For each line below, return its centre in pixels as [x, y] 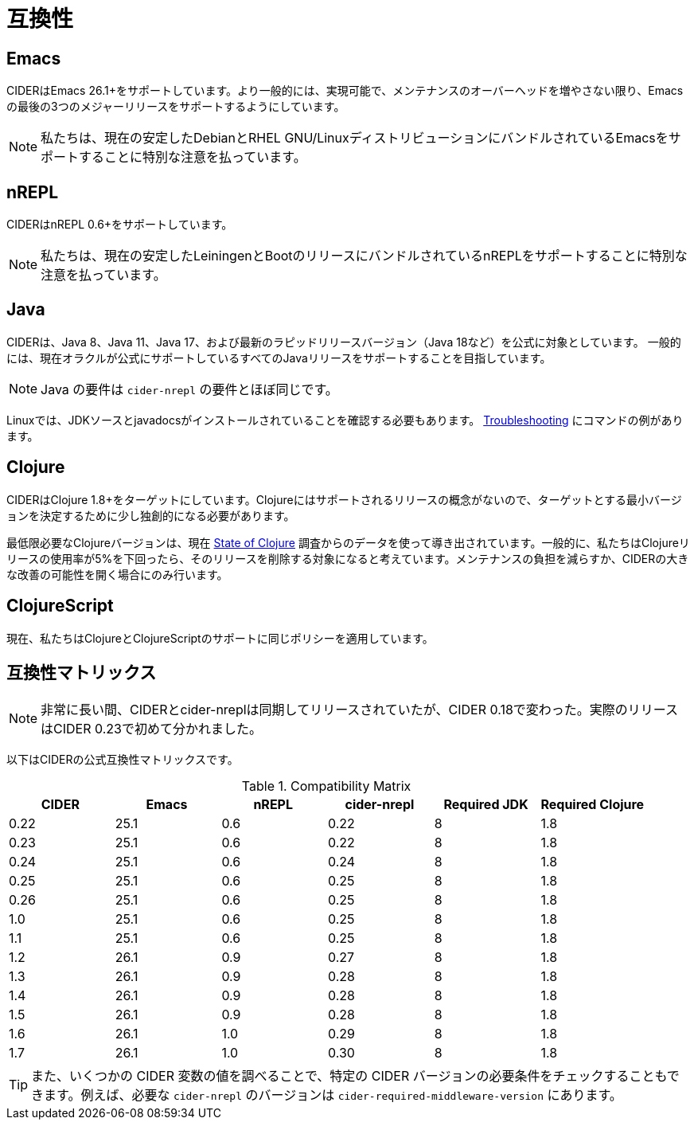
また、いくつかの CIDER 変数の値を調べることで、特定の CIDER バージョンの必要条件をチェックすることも [349, 1076]
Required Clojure [593, 805]
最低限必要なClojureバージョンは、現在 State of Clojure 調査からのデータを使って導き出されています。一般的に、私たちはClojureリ [348, 542]
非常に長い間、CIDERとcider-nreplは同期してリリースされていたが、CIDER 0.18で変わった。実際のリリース [359, 710]
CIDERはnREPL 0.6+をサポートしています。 [120, 225]
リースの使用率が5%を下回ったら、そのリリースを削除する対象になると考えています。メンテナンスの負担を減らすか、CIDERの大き [348, 558]
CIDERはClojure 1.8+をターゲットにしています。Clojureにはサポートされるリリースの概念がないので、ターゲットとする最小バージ [344, 499]
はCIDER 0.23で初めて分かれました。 [151, 729]
